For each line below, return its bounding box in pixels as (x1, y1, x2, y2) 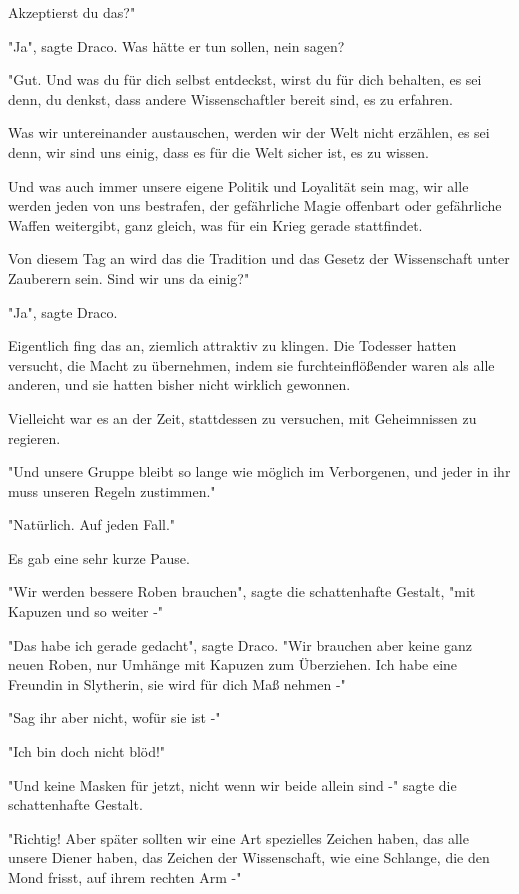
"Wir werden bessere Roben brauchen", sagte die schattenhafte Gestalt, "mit (8, 581, 476, 602)
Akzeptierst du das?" (8, 2, 136, 22)
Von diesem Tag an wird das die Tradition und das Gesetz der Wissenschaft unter (8, 248, 510, 269)
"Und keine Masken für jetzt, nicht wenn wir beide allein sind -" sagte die (8, 774, 457, 795)
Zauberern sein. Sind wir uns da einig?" (8, 267, 250, 288)
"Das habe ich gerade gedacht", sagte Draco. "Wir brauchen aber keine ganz (8, 634, 473, 655)
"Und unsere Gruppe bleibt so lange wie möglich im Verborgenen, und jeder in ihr (8, 461, 511, 482)
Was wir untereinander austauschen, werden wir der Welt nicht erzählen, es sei (8, 122, 490, 143)
